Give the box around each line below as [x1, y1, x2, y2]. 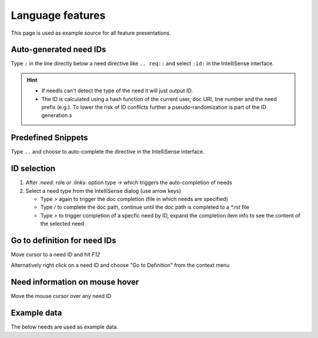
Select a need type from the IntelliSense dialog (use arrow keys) [25, 187, 181, 194]
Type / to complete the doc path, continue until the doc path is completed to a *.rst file [40, 203, 250, 211]
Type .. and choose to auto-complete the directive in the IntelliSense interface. [11, 148, 205, 155]
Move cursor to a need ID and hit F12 [11, 251, 100, 258]
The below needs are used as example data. [11, 323, 118, 330]
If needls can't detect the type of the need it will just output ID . [41, 87, 194, 94]
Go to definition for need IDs [11, 235, 117, 245]
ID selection [11, 163, 56, 173]
